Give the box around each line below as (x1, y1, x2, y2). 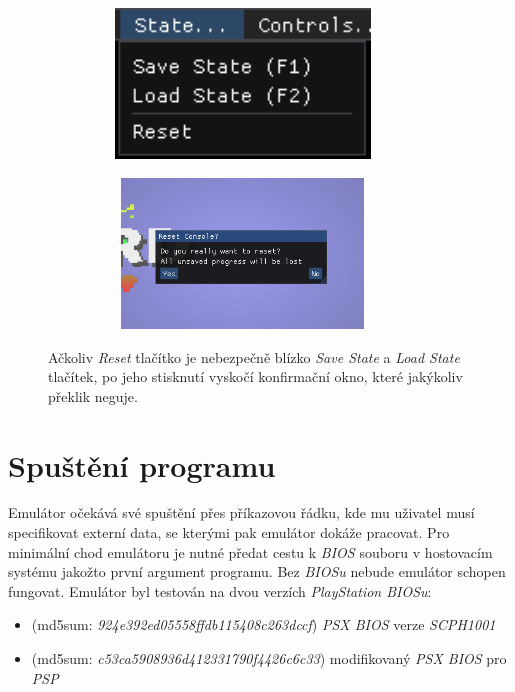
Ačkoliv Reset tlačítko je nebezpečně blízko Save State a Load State (48, 346, 460, 367)
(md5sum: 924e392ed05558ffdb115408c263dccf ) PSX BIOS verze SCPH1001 (31, 614, 496, 635)
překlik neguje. (48, 385, 138, 406)
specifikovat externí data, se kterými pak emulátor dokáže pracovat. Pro (8, 522, 450, 543)
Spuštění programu (8, 444, 276, 485)
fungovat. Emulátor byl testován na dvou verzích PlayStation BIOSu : (8, 580, 432, 601)
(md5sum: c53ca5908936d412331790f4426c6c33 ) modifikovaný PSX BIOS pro (31, 648, 507, 668)
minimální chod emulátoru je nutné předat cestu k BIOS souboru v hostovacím (8, 541, 493, 562)
